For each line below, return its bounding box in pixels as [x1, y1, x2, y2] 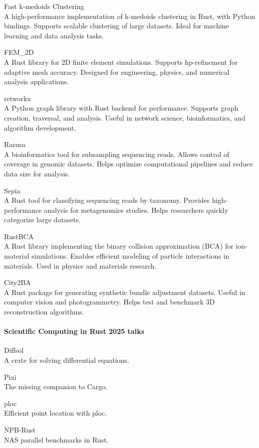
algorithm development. [4, 122, 76, 133]
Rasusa [4, 139, 26, 149]
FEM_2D [4, 47, 34, 57]
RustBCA [4, 231, 34, 241]
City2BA [4, 277, 31, 288]
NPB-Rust [4, 424, 36, 435]
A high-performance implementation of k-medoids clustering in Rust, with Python [4, 10, 256, 21]
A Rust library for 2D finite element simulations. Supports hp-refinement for [4, 56, 238, 67]
